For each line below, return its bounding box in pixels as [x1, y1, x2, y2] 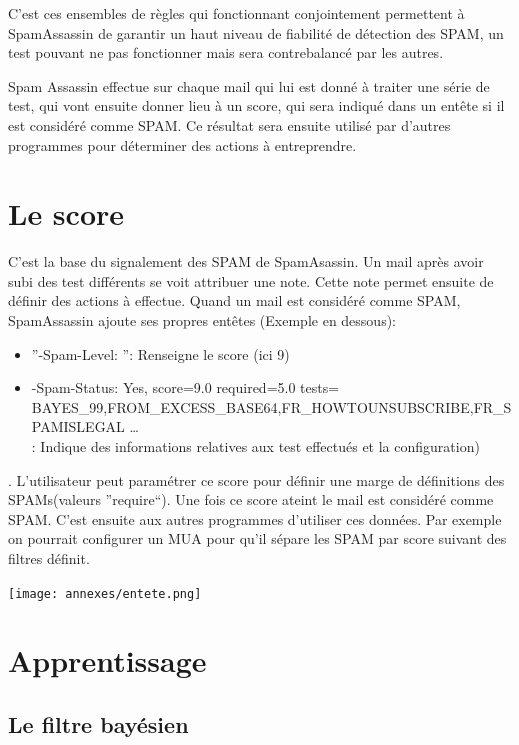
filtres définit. [8, 548, 90, 568]
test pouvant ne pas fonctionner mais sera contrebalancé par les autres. [8, 42, 444, 63]
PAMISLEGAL [31, 416, 125, 437]
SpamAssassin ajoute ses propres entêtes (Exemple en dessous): [8, 310, 397, 331]
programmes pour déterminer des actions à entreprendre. [8, 134, 357, 155]
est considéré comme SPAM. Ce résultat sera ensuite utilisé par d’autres [8, 114, 451, 135]
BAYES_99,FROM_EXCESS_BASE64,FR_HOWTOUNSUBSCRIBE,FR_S [31, 396, 512, 417]
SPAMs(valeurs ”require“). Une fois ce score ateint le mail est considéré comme [8, 489, 494, 510]
